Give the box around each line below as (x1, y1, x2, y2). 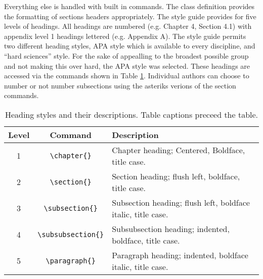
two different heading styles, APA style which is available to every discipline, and (4, 40, 255, 51)
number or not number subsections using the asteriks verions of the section (4, 80, 236, 90)
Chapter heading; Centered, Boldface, (112, 144, 245, 156)
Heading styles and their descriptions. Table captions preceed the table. (5, 108, 258, 120)
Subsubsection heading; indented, (112, 222, 230, 235)
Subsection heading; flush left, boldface (112, 196, 250, 208)
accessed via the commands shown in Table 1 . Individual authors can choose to (4, 70, 249, 81)
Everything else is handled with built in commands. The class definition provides (4, 1, 255, 11)
